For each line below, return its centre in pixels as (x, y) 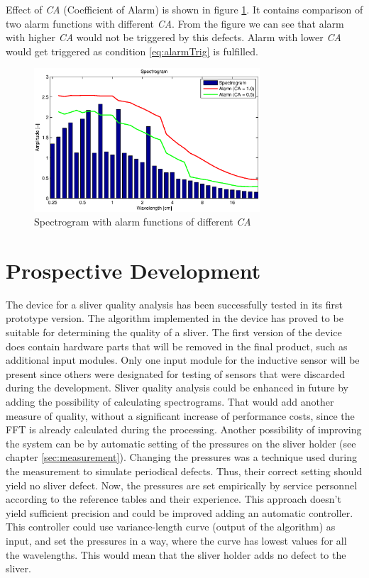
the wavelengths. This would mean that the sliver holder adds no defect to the (176, 554)
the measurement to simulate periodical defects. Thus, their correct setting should (184, 471)
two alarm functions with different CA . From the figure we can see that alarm (175, 23)
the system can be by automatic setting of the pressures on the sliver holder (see (181, 443)
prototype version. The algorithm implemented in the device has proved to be (175, 318)
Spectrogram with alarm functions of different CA (143, 222)
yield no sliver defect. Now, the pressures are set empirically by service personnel (182, 485)
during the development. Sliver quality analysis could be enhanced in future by (177, 388)
